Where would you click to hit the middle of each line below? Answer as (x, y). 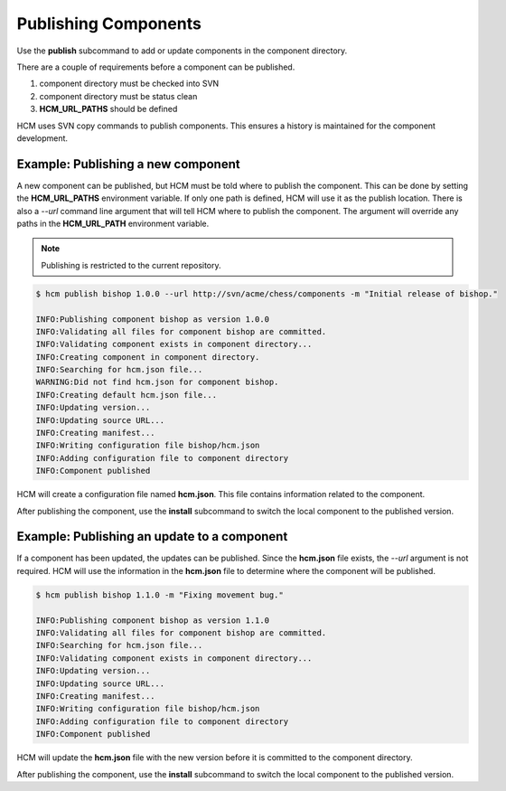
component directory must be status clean (118, 96)
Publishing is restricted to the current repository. (131, 265)
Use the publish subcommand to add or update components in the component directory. (182, 51)
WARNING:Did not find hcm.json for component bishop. (157, 382)
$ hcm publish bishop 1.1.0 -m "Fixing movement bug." (159, 595)
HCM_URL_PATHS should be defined (108, 109)
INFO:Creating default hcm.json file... (126, 395)
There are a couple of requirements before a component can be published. (156, 67)
